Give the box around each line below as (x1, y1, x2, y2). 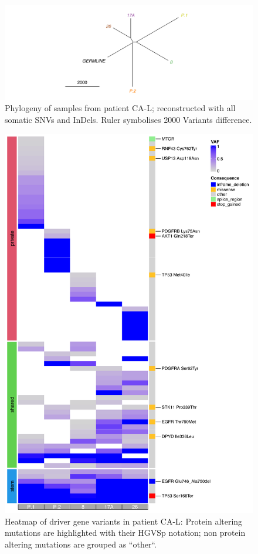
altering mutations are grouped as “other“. (5, 538, 157, 550)
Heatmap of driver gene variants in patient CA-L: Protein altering (5, 515, 243, 527)
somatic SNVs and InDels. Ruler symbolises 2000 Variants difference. (5, 114, 252, 126)
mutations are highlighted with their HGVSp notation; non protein (5, 526, 246, 539)
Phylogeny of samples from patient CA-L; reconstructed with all (5, 102, 236, 114)
